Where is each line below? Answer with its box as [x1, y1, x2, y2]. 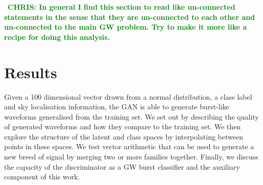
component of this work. [4, 171, 80, 182]
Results [4, 61, 57, 82]
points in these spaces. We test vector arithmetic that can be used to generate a [4, 141, 254, 152]
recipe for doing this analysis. [4, 31, 110, 42]
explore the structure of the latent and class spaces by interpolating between [4, 131, 243, 142]
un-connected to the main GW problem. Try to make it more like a [4, 21, 247, 32]
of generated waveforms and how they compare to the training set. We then [4, 121, 241, 132]
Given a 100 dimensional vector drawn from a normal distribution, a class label [4, 91, 252, 102]
